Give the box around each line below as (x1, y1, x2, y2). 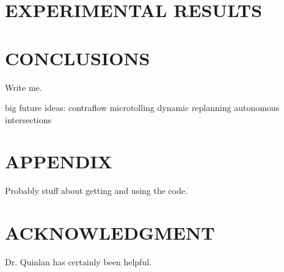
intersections (5, 113, 52, 126)
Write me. (5, 81, 42, 93)
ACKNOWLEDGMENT (5, 220, 215, 245)
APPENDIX (5, 149, 112, 174)
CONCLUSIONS (5, 45, 150, 70)
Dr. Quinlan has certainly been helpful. (5, 256, 151, 268)
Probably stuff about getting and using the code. (5, 184, 188, 197)
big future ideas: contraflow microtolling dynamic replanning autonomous (5, 101, 280, 114)
